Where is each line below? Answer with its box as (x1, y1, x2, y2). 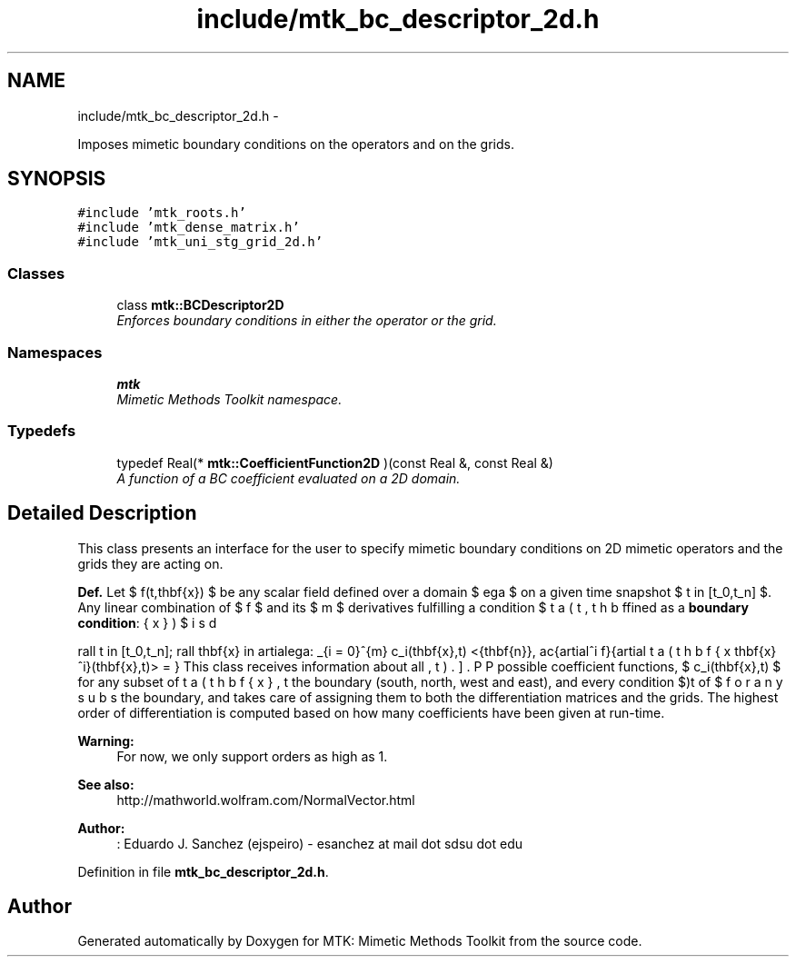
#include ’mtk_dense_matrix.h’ (77, 220, 300, 235)
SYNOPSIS (7, 167, 106, 191)
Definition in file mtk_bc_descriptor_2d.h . (77, 863, 329, 880)
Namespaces (7, 343, 103, 362)
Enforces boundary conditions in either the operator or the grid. (116, 313, 497, 329)
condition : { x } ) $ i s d (77, 614, 217, 631)
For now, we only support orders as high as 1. (116, 748, 388, 764)
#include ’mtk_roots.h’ (77, 205, 246, 221)
